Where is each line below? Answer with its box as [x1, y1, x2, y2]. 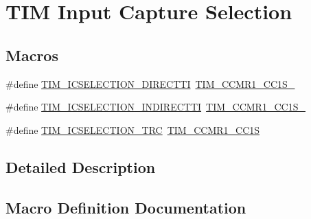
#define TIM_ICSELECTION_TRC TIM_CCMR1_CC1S [5, 122, 260, 137]
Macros [5, 44, 58, 65]
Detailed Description [5, 156, 156, 177]
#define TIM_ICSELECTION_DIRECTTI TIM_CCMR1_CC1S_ [5, 76, 295, 91]
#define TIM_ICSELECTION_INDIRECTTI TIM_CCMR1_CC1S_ [5, 100, 306, 114]
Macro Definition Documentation [5, 196, 246, 218]
